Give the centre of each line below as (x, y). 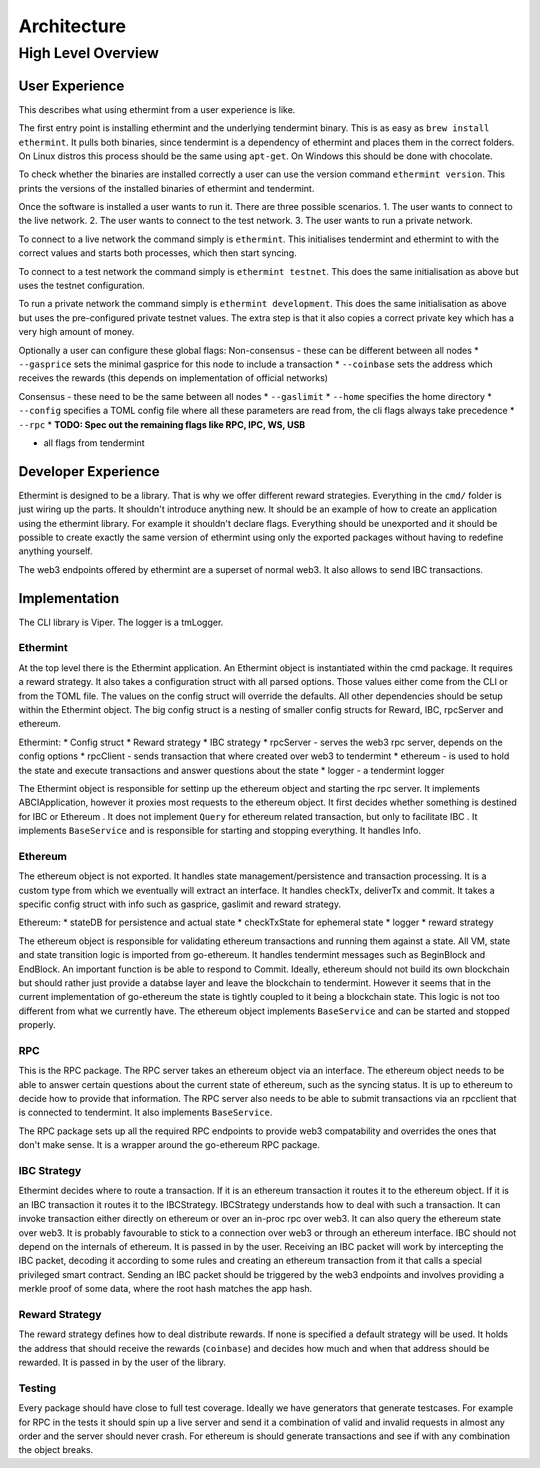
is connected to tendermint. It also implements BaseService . (145, 1112)
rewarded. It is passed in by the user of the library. (122, 1362)
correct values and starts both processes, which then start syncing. (157, 253)
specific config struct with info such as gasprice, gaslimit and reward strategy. (180, 904)
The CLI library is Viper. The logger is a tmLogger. (121, 622)
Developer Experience (89, 471)
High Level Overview (89, 53)
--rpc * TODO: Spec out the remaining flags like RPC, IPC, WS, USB (162, 424)
